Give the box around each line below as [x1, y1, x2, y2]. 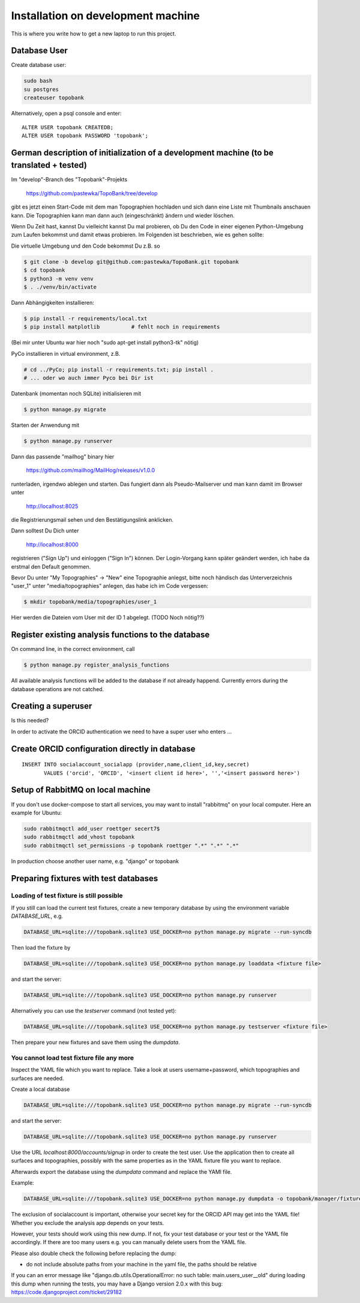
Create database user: [11, 61, 67, 69]
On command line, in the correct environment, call [11, 645, 135, 653]
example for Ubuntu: [11, 809, 62, 816]
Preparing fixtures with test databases [11, 873, 158, 883]
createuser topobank [23, 94, 84, 102]
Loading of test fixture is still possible [11, 891, 123, 900]
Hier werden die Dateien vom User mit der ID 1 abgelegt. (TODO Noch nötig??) [11, 614, 205, 621]
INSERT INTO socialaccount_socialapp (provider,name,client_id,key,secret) [22, 761, 250, 768]
